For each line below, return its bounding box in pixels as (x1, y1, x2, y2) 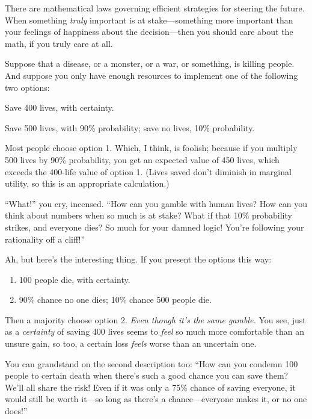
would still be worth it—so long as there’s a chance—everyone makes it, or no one (5, 393, 307, 405)
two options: (5, 81, 50, 93)
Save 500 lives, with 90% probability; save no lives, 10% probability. (5, 121, 255, 134)
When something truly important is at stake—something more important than (5, 13, 293, 26)
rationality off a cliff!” (5, 232, 85, 245)
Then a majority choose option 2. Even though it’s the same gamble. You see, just (5, 313, 306, 326)
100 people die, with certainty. (19, 273, 130, 285)
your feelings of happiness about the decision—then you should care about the (5, 25, 293, 38)
